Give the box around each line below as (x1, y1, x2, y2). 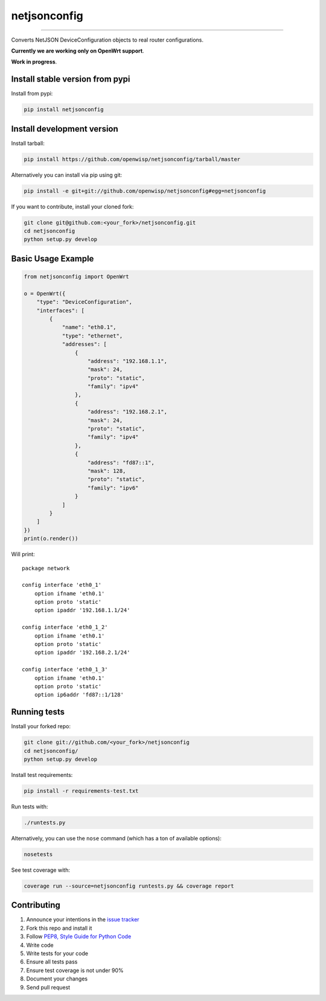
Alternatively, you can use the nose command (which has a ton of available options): (11, 834, 222, 842)
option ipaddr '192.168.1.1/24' (34, 607, 130, 614)
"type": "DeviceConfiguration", (36, 299, 133, 305)
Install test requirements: (11, 772, 73, 779)
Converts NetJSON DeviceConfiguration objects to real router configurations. (11, 36, 204, 43)
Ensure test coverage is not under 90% (26, 967, 124, 974)
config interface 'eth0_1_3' (22, 666, 108, 673)
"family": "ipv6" (88, 484, 139, 491)
